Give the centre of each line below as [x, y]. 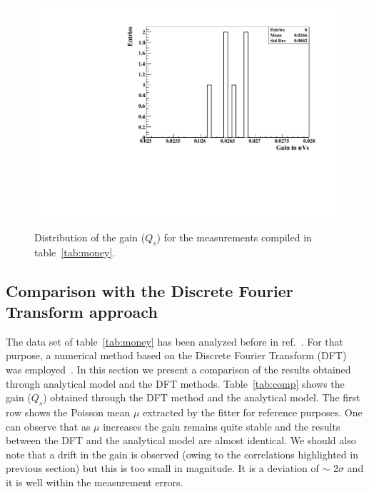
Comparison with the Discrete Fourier [150, 290]
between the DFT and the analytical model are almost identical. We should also [181, 440]
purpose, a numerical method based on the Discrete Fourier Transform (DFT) [176, 355]
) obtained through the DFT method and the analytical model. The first [202, 397]
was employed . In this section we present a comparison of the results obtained [178, 370]
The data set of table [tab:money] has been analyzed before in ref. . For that [175, 341]
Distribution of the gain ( [90, 237]
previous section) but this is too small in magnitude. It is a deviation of [162, 468]
